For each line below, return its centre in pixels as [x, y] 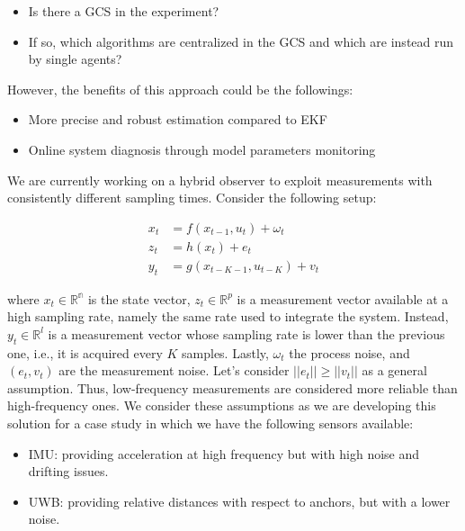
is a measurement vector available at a [343, 298]
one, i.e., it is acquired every [85, 352]
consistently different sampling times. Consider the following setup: [192, 198]
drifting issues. [68, 471]
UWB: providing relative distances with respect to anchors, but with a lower [239, 501]
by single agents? [75, 59]
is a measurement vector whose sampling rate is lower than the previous [246, 333]
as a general [394, 370]
